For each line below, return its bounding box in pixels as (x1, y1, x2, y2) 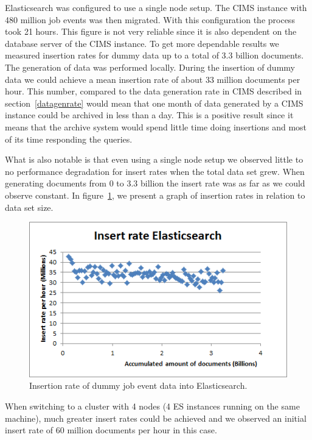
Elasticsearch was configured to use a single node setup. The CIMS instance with (5, 1, 307, 13)
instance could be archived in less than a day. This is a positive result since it (5, 108, 294, 121)
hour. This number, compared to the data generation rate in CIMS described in (5, 85, 302, 98)
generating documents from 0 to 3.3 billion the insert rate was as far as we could (5, 177, 305, 190)
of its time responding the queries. (5, 132, 133, 145)
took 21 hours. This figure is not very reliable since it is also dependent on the (5, 25, 297, 38)
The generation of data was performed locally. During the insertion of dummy (5, 60, 295, 73)
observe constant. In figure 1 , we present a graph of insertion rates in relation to (5, 188, 305, 201)
